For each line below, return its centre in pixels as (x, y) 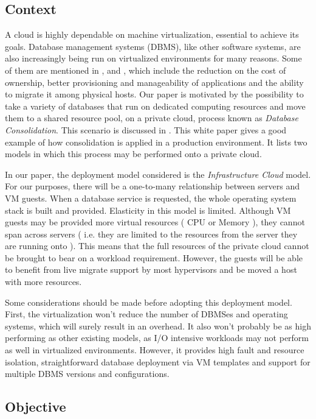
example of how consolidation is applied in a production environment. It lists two (156, 142)
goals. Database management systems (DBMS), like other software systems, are (153, 46)
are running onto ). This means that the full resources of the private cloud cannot (157, 246)
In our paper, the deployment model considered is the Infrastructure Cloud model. (158, 174)
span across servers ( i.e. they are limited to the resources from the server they (151, 234)
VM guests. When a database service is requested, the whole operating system (151, 198)
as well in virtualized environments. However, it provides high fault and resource (155, 350)
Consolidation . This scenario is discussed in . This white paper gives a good (146, 129)
